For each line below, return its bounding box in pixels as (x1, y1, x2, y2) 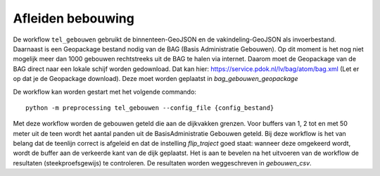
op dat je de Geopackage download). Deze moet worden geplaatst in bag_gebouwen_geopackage (13, 75, 298, 83)
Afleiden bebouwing (13, 11, 135, 26)
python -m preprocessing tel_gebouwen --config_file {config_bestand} (25, 103, 274, 112)
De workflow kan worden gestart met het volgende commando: (13, 87, 197, 96)
